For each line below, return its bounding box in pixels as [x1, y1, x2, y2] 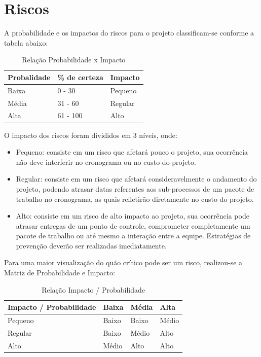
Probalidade [8, 72, 51, 82]
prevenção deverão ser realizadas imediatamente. [16, 240, 167, 251]
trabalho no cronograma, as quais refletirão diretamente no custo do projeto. [16, 193, 254, 204]
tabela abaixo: [4, 37, 48, 48]
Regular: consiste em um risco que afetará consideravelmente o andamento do [16, 173, 257, 184]
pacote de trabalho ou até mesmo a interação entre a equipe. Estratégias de [16, 230, 251, 241]
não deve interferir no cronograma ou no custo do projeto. [16, 156, 196, 167]
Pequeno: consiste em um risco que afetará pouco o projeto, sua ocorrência [16, 147, 248, 157]
